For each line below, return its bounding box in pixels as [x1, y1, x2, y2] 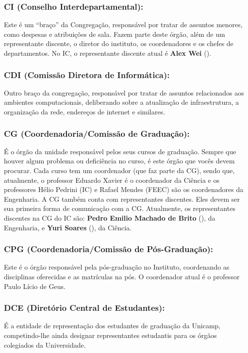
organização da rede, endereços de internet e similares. [4, 107, 165, 116]
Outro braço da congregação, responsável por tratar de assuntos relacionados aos [4, 87, 244, 97]
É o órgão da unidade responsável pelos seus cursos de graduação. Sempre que [4, 146, 236, 156]
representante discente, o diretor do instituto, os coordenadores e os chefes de [4, 38, 233, 48]
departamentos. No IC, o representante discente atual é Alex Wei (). [4, 48, 212, 58]
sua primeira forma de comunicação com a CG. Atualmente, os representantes [4, 203, 235, 213]
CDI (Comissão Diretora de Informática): [4, 68, 170, 80]
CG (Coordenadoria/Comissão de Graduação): [4, 127, 190, 139]
